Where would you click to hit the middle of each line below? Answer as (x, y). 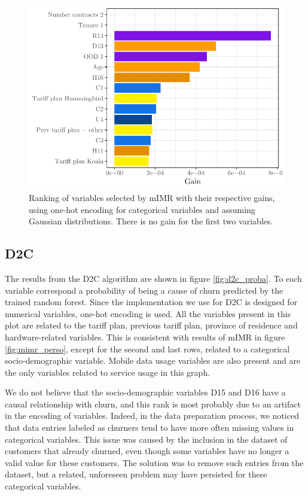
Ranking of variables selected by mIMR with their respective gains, (152, 197)
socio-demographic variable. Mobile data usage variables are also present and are (153, 360)
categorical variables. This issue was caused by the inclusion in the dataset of (146, 439)
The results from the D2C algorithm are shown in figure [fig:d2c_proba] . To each (153, 278)
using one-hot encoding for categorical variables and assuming (142, 209)
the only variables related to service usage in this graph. (108, 372)
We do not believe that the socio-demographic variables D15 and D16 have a (145, 392)
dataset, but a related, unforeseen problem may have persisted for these (136, 474)
